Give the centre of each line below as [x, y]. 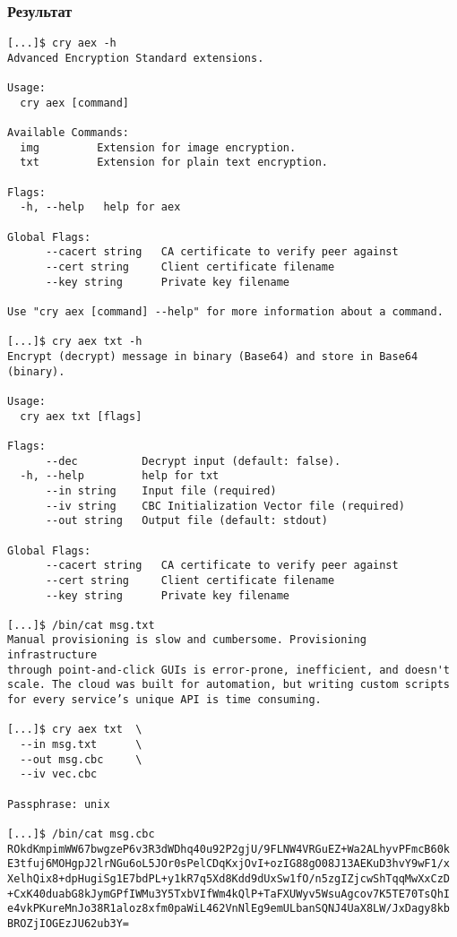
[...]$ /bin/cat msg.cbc [81, 834]
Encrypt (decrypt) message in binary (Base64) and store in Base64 [213, 357]
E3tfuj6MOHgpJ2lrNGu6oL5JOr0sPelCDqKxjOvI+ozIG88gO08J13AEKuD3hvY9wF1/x [228, 864]
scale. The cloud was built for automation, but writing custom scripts [228, 685]
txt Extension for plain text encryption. [174, 163]
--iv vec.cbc [59, 774]
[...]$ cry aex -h [62, 43]
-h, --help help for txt [120, 476]
